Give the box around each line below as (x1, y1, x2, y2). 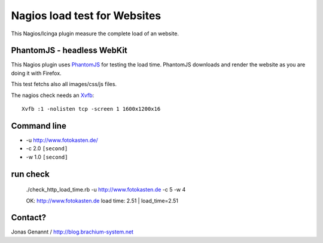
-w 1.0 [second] (26, 153, 68, 160)
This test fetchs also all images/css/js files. (11, 81, 117, 88)
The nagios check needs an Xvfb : (11, 92, 95, 99)
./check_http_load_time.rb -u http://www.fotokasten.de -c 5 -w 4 (26, 186, 186, 193)
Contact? (11, 212, 47, 223)
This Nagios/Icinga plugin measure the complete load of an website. (11, 30, 179, 37)
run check (11, 169, 50, 179)
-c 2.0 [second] (26, 145, 68, 152)
